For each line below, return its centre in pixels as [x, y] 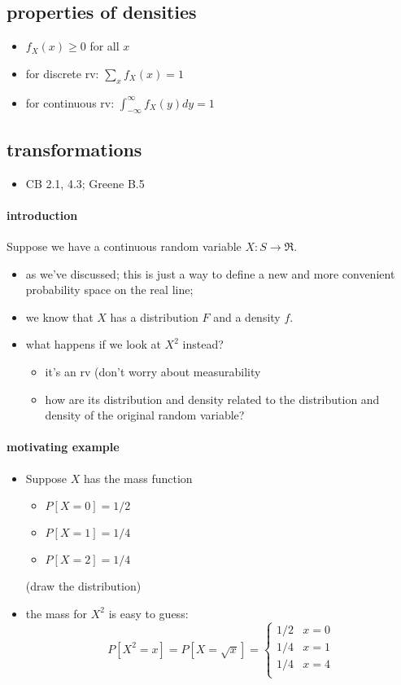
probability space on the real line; [109, 290]
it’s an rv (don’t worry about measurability [153, 371]
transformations [74, 149]
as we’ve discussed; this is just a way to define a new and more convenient [210, 273]
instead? [203, 344]
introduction [42, 215]
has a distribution [154, 316]
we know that [59, 316]
